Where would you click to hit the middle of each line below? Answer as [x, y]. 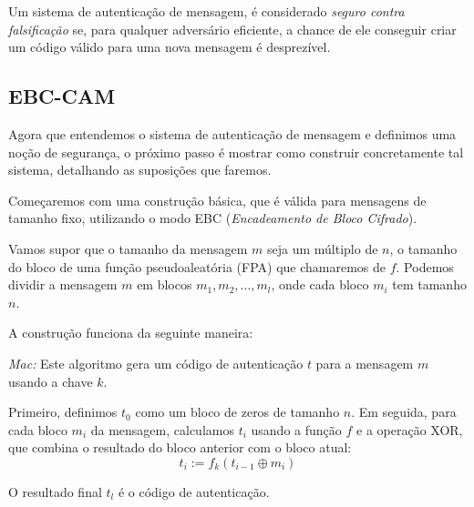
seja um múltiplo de [322, 248]
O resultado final [55, 491]
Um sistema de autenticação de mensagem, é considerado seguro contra [206, 11]
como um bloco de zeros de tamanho [237, 412]
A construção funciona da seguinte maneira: [131, 333]
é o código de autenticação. [194, 491]
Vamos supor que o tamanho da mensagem [128, 248]
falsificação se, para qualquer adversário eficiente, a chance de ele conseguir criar [232, 29]
